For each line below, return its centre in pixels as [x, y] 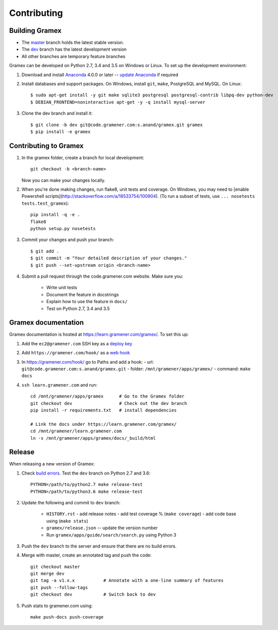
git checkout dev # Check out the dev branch [109, 403]
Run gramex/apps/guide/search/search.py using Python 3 [111, 535]
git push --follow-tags [59, 587]
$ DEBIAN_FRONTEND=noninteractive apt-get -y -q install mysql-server [118, 102]
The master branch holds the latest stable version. [73, 43]
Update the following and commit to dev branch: [71, 502]
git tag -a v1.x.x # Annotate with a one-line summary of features [127, 581]
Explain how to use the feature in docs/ [87, 302]
